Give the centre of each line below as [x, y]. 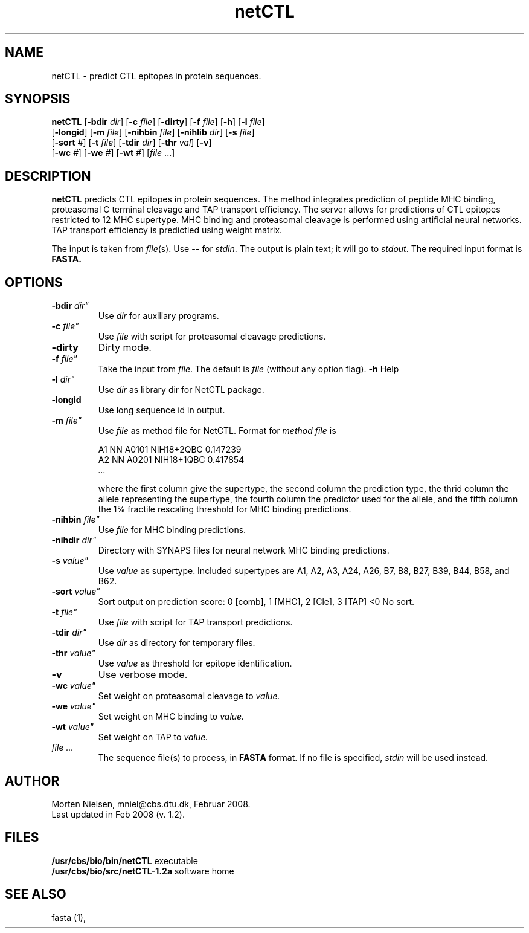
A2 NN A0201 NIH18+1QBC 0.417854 [171, 460]
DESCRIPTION [48, 176]
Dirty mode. [125, 348]
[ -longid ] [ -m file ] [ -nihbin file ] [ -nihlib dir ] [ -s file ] [153, 132]
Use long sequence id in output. [162, 410]
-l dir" [63, 379]
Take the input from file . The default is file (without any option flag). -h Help [248, 369]
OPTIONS [34, 282]
